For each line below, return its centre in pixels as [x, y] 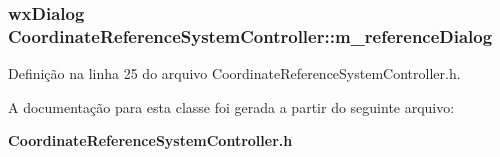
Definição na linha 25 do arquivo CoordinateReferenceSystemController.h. [234, 73]
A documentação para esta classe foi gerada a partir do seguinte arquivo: [231, 106]
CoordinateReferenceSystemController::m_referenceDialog [250, 35]
